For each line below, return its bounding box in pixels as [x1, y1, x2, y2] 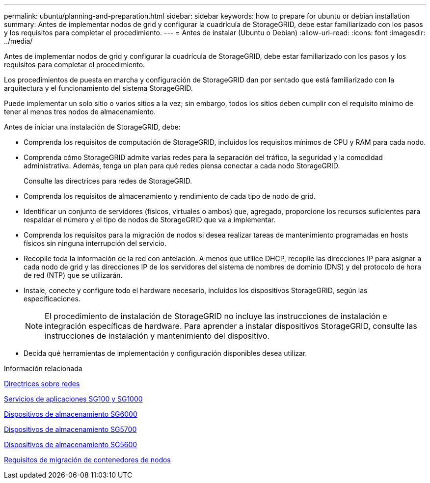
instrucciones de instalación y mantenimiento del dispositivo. [45, 331, 269, 341]
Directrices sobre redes [4, 379, 80, 388]
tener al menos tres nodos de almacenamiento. [4, 107, 156, 116]
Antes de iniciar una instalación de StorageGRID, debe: [4, 123, 181, 131]
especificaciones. [24, 295, 81, 303]
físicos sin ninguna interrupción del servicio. [24, 239, 166, 247]
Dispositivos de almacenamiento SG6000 [4, 410, 137, 418]
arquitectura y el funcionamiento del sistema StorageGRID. [4, 84, 193, 92]
